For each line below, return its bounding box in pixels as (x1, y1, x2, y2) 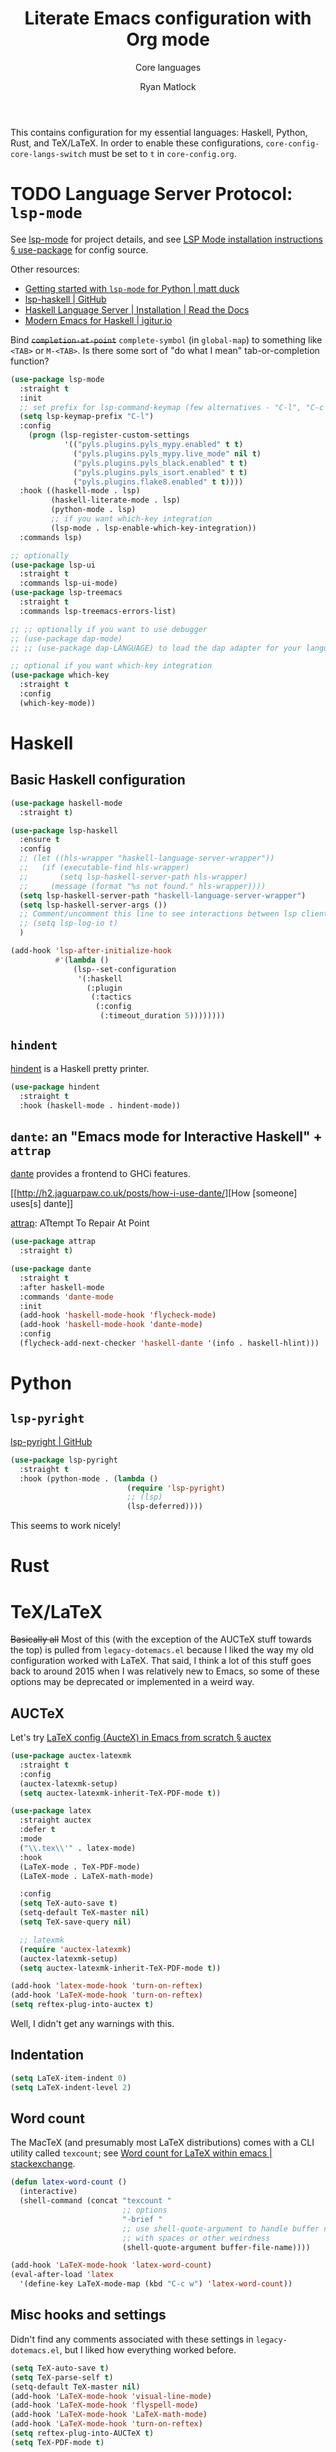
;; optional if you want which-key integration (10, 661, 213, 671)
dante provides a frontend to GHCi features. (10, 1168, 191, 1180)
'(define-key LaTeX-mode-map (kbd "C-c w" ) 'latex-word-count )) (19, 2279, 293, 2289)
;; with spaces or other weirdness (121, 2233, 271, 2243)
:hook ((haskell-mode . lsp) (19, 486, 141, 496)
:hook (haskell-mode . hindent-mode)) (19, 1100, 182, 1111)
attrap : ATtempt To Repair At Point (10, 1217, 150, 1229)
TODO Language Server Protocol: (10, 183, 293, 206)
